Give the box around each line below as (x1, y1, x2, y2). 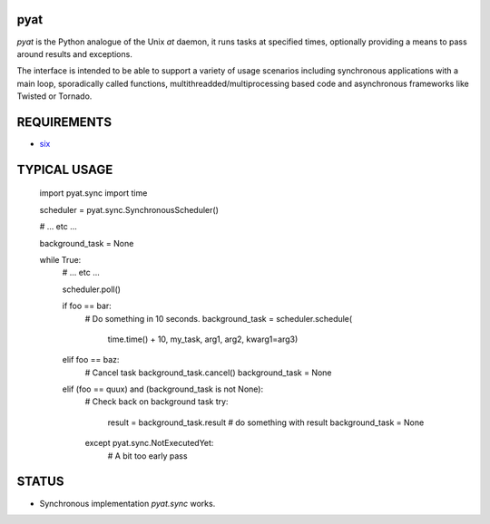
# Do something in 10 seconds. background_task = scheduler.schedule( (84, 313, 353, 324)
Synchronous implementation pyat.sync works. (39, 498, 216, 509)
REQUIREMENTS (16, 114, 113, 130)
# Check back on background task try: (84, 396, 229, 407)
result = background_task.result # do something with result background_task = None (107, 417, 425, 428)
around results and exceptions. (16, 48, 133, 59)
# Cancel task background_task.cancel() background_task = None (84, 367, 332, 378)
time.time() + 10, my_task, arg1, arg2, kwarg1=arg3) (107, 334, 299, 344)
